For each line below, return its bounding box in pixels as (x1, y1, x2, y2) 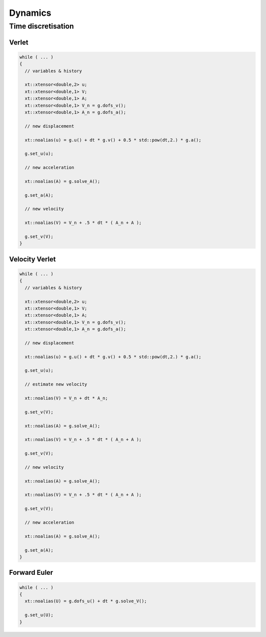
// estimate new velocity (25, 381, 87, 387)
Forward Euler (9, 568, 54, 577)
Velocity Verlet (9, 255, 56, 263)
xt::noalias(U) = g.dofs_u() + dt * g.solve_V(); (25, 599, 147, 604)
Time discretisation (9, 22, 74, 31)
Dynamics (9, 7, 52, 18)
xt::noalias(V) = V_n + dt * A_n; (25, 395, 108, 401)
